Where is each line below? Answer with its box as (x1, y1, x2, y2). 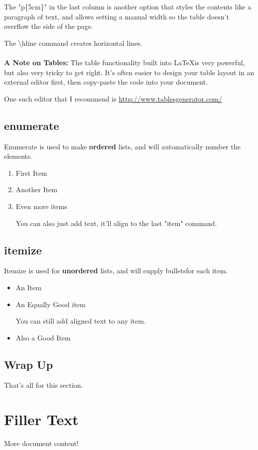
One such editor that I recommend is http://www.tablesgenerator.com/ (4, 93, 222, 104)
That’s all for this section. (4, 380, 83, 390)
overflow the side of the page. (4, 21, 93, 31)
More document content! (4, 438, 79, 449)
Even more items (15, 201, 67, 211)
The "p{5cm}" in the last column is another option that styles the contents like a (4, 1, 252, 11)
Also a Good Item (15, 332, 71, 342)
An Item (15, 282, 42, 292)
